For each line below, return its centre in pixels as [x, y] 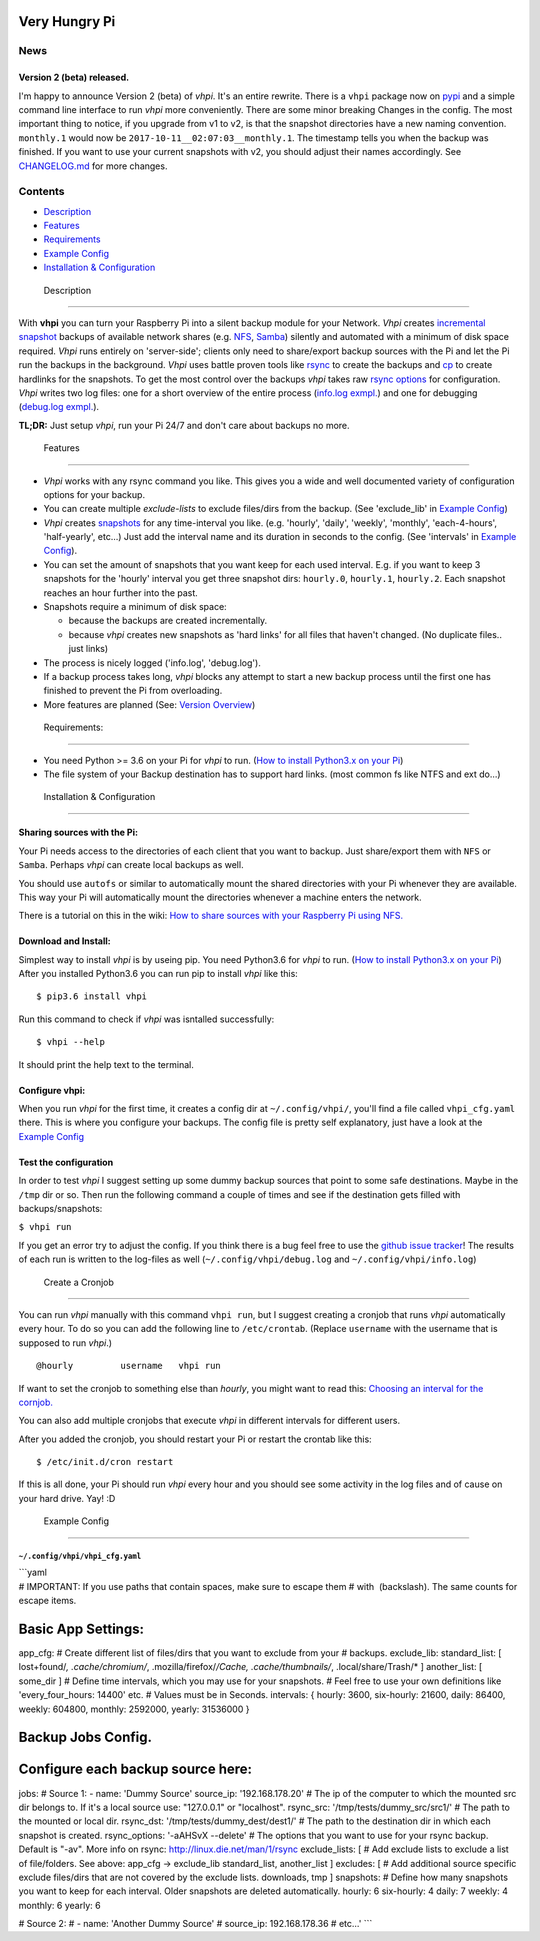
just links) [88, 649]
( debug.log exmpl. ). [59, 407]
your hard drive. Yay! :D [67, 1498]
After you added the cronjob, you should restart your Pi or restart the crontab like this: [195, 1439]
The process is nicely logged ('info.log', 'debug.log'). [152, 662]
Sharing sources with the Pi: [78, 832]
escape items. [47, 1601]
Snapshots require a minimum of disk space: [135, 607]
